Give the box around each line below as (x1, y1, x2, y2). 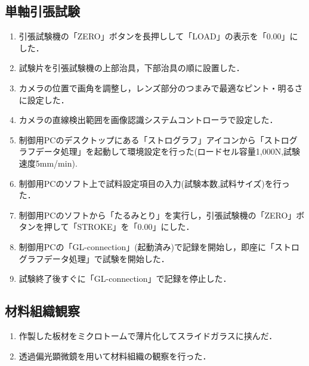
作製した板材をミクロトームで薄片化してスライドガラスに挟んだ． (18, 329, 277, 342)
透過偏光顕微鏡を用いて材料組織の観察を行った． (18, 349, 211, 362)
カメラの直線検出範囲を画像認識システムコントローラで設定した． (18, 113, 278, 126)
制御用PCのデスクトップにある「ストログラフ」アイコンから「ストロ (18, 133, 289, 146)
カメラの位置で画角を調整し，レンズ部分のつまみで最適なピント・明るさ (18, 81, 303, 94)
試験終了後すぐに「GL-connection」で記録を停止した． (18, 272, 231, 285)
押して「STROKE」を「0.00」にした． (44, 220, 194, 233)
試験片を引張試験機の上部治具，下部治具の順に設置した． (18, 61, 245, 74)
